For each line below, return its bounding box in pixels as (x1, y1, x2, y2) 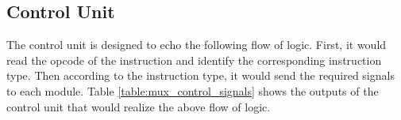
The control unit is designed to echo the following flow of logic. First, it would (6, 36, 387, 53)
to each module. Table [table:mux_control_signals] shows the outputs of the (6, 82, 379, 99)
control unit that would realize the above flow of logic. (6, 98, 271, 114)
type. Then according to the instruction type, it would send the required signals (6, 67, 395, 84)
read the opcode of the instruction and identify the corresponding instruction (6, 51, 382, 68)
